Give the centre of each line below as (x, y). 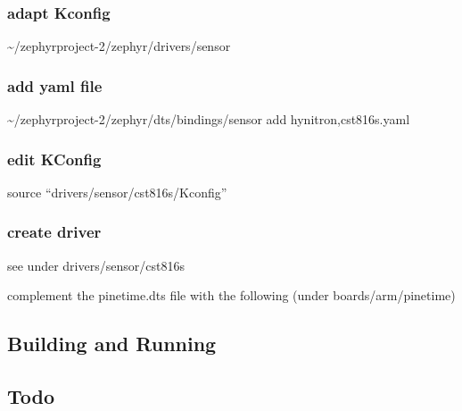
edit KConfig (54, 159)
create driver (54, 232)
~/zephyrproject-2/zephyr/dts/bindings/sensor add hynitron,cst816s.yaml (209, 119)
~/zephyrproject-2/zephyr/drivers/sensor (119, 46)
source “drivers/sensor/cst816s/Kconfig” (117, 192)
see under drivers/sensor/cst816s (96, 265)
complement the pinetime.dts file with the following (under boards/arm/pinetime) (231, 295)
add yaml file (55, 85)
